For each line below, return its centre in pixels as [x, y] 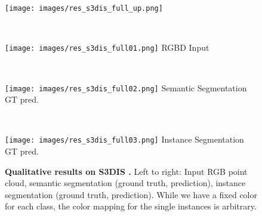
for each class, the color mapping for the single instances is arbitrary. [131, 206]
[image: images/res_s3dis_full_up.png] [84, 8]
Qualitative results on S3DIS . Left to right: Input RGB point [126, 171]
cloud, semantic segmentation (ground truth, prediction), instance [125, 183]
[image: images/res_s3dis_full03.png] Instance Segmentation [124, 139]
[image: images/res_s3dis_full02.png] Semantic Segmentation [126, 87]
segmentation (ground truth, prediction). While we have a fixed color [131, 194]
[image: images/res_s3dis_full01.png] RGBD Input [107, 47]
